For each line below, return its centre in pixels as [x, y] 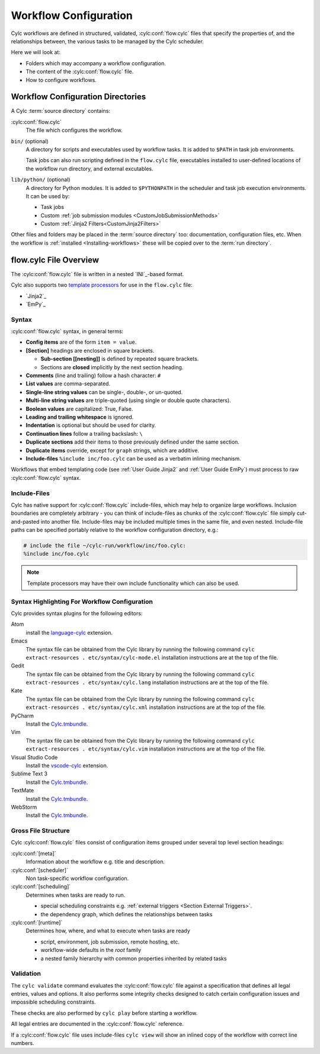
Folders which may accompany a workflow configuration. [96, 63]
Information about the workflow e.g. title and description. [95, 862]
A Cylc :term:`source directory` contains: [61, 111]
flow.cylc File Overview [55, 260]
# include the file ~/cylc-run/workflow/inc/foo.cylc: [105, 546]
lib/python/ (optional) [41, 180]
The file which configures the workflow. [74, 130]
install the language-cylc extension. [69, 632]
